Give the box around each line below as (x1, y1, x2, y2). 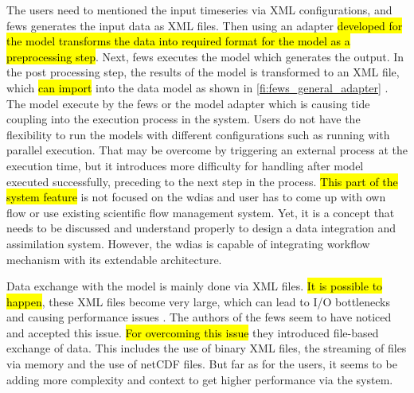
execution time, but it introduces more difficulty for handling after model (6, 157, 364, 173)
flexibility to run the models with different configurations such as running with (6, 126, 390, 142)
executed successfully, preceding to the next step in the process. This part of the (6, 173, 398, 189)
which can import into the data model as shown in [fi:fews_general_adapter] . (6, 79, 389, 95)
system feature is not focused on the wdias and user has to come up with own (6, 189, 386, 205)
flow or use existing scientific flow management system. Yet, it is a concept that (6, 204, 395, 220)
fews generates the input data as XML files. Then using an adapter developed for (6, 17, 403, 33)
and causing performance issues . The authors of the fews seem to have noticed (6, 309, 392, 325)
